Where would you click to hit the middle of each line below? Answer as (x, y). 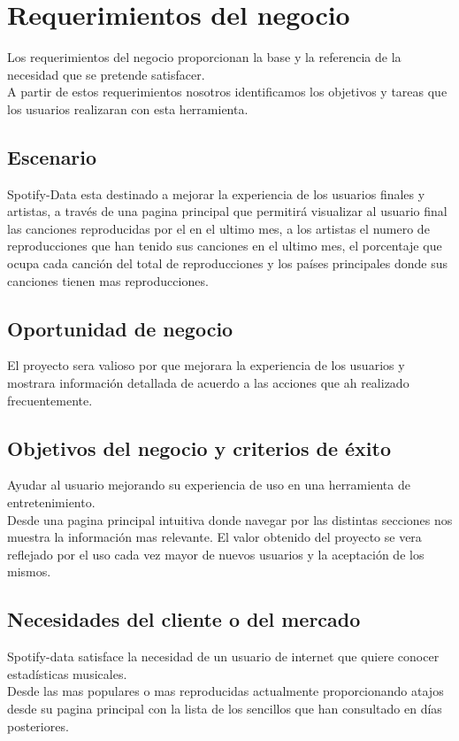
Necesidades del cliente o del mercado (184, 619)
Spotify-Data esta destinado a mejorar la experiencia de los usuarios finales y (216, 193)
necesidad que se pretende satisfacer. (106, 74)
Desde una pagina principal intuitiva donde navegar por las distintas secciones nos (230, 519)
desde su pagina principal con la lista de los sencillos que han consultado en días (225, 708)
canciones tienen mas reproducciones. (108, 280)
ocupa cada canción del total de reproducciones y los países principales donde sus (228, 263)
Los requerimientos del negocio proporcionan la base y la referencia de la (204, 57)
